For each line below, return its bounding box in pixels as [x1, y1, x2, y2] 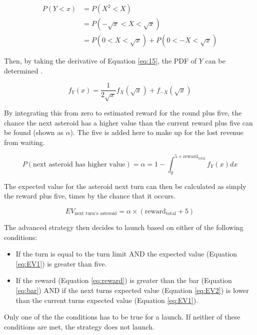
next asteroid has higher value [33, 160, 125, 168]
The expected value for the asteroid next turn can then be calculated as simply [4, 180, 246, 191]
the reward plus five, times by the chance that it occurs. [4, 190, 175, 201]
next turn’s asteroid [74, 211, 117, 216]
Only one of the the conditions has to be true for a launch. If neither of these [4, 311, 240, 322]
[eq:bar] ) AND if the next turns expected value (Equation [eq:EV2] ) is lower [15, 284, 249, 295]
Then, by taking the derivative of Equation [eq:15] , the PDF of [4, 55, 197, 66]
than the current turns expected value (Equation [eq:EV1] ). [15, 294, 198, 305]
